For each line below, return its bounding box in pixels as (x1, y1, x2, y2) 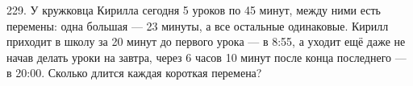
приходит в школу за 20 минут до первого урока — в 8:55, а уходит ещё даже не (6, 33, 406, 50)
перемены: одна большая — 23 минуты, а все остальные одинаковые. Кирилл (6, 17, 389, 34)
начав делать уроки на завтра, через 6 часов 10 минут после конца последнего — (6, 48, 407, 65)
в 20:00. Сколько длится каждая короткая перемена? (6, 64, 262, 81)
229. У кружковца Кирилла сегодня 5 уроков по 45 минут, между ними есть (6, 2, 381, 18)
